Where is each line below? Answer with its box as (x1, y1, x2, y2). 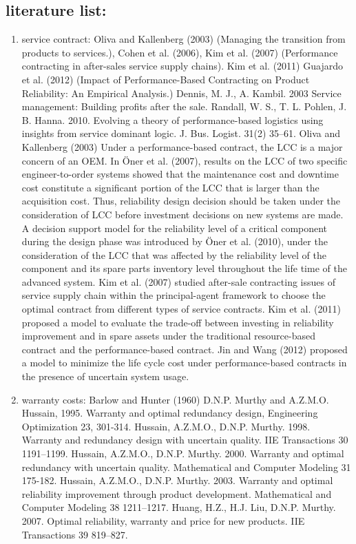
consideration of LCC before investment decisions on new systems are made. (21, 207, 344, 221)
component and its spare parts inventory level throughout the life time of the (21, 261, 347, 275)
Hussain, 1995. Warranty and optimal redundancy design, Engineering (21, 406, 318, 420)
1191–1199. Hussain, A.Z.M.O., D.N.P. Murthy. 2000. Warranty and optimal (21, 446, 344, 461)
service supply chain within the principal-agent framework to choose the (21, 288, 326, 302)
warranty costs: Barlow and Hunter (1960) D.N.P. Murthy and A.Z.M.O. (21, 392, 329, 406)
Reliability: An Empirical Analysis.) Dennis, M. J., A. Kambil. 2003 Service (21, 85, 342, 100)
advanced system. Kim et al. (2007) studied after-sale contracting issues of (21, 274, 335, 289)
